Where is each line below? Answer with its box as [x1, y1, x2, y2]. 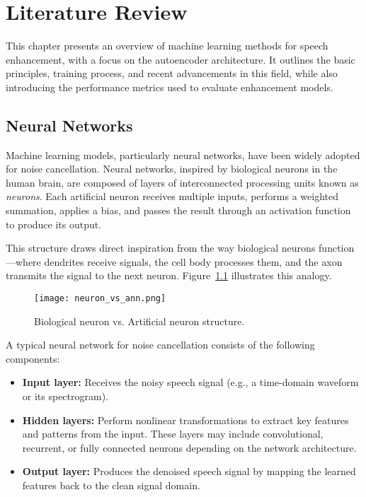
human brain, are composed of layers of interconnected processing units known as [6, 175, 359, 189]
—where [6, 254, 41, 269]
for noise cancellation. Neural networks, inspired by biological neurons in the [6, 161, 338, 176]
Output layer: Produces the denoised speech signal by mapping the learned [22, 464, 356, 479]
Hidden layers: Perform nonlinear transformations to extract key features [22, 412, 349, 427]
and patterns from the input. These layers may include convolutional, [22, 426, 324, 441]
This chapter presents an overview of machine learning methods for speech [6, 38, 328, 53]
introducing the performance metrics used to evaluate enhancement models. [6, 79, 333, 94]
